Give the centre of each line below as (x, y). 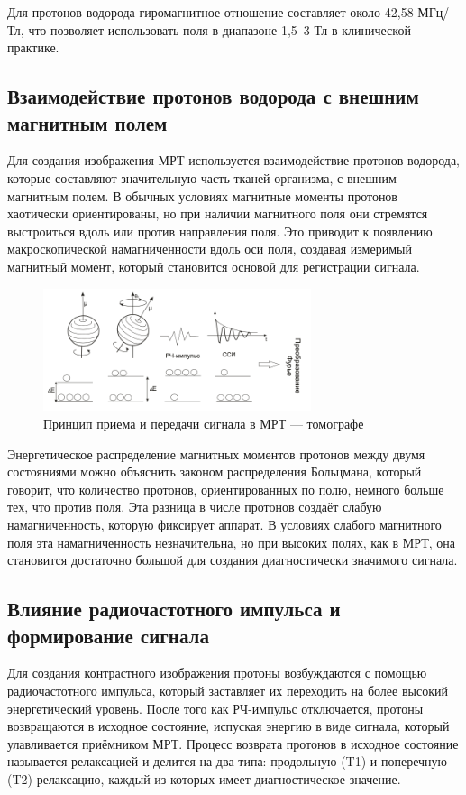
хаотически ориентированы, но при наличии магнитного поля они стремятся (218, 213)
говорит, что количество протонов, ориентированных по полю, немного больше (226, 489)
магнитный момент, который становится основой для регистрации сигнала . (214, 266)
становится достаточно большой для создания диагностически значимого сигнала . (233, 560)
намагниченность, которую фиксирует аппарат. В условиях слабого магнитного (224, 525)
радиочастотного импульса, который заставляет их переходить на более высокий (228, 691)
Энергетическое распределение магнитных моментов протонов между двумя (216, 453)
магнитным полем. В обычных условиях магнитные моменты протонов (202, 195)
